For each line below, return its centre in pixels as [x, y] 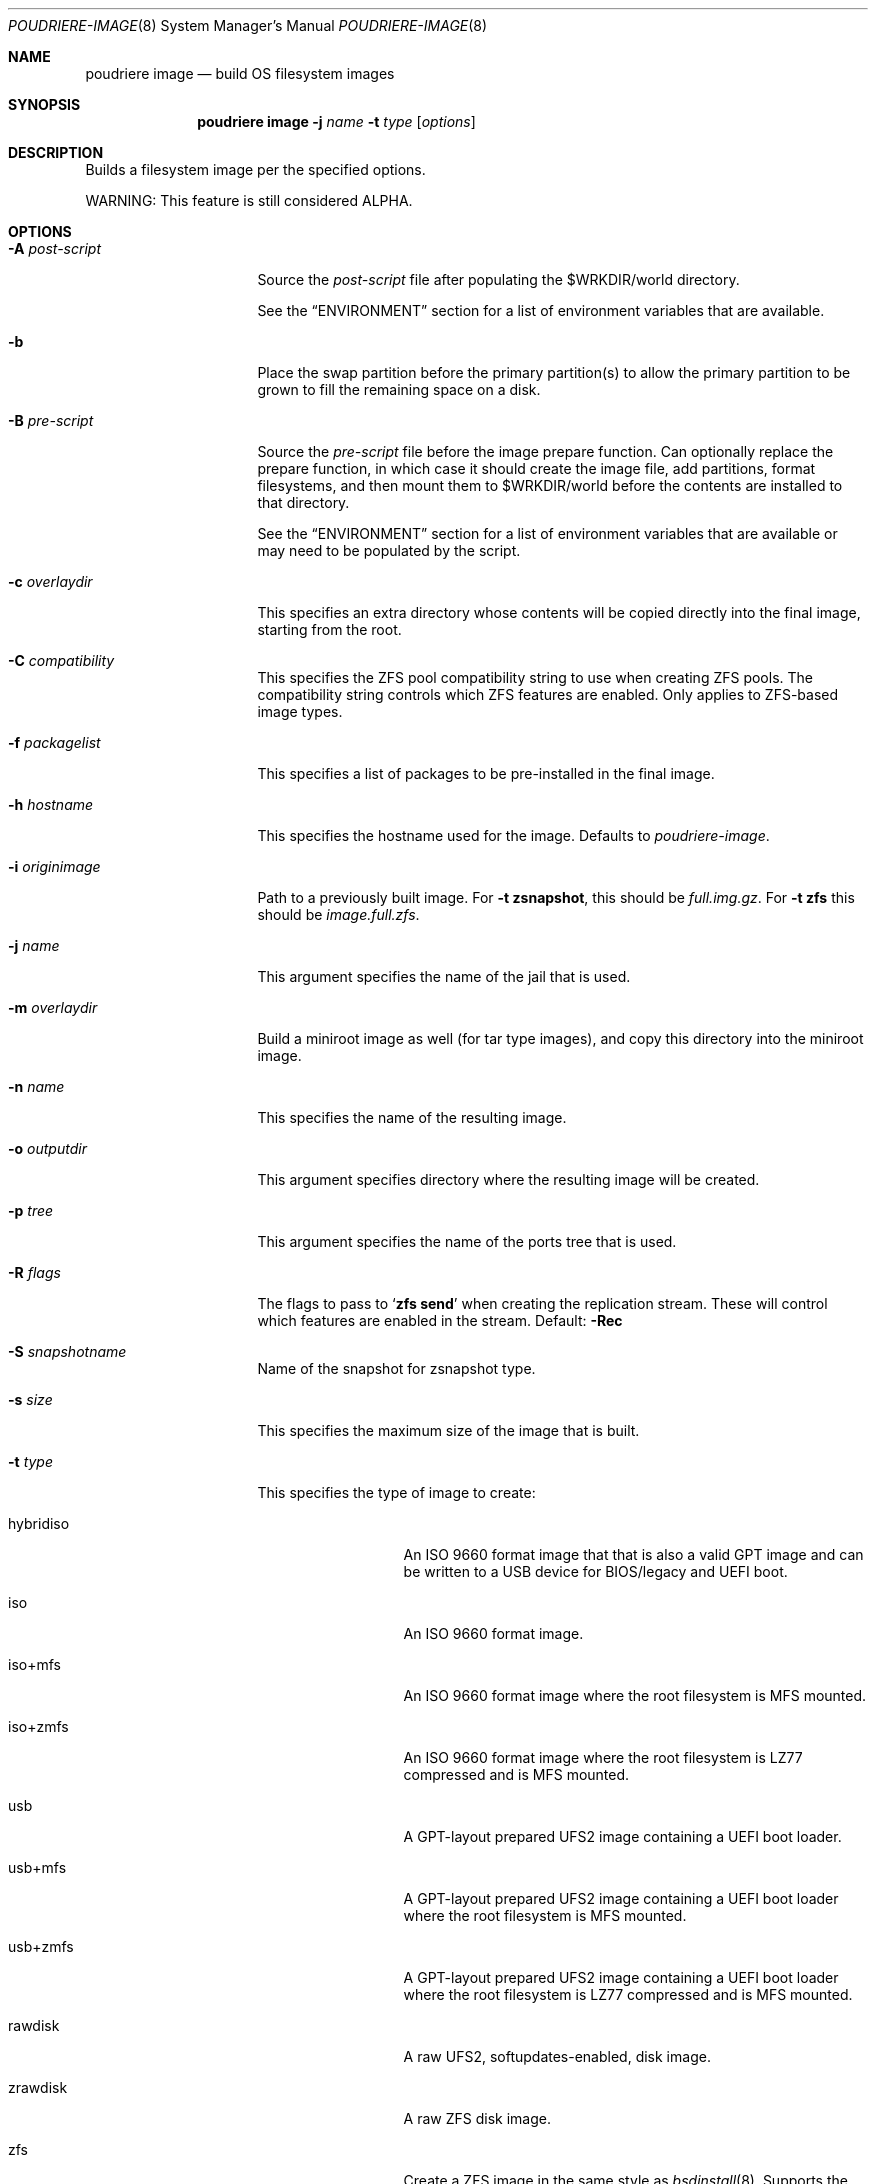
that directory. [303, 502]
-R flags [34, 1272]
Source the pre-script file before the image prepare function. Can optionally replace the [545, 451]
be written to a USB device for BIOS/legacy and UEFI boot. [595, 1571]
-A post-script [54, 248]
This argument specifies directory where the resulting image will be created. [508, 1179]
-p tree [31, 1210]
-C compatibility [61, 660]
